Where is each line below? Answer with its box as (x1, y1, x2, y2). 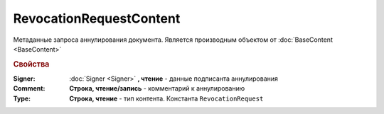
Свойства (13, 59, 50, 69)
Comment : (13, 84, 46, 93)
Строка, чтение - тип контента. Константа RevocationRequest (69, 94, 264, 103)
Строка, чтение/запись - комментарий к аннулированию (69, 84, 245, 93)
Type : (13, 94, 31, 103)
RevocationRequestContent (13, 11, 181, 26)
